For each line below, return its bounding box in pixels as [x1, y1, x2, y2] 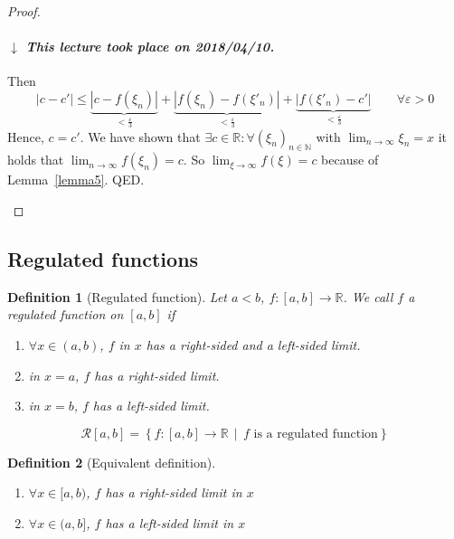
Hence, [7, 127, 44, 146]
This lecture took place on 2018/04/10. [25, 37, 275, 56]
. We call [343, 287, 393, 306]
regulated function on [7, 305, 124, 324]
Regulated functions [7, 245, 199, 273]
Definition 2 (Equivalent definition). [7, 452, 216, 471]
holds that [7, 150, 64, 169]
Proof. [7, 2, 41, 20]
